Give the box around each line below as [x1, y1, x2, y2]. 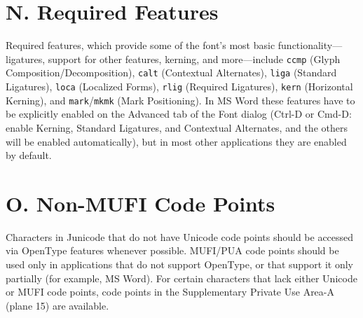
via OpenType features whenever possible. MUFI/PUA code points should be [6, 243, 339, 258]
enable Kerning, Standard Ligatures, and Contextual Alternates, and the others [6, 120, 348, 134]
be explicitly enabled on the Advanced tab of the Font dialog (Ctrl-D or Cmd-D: [6, 106, 352, 121]
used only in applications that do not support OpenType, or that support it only [6, 257, 353, 272]
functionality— [278, 38, 343, 53]
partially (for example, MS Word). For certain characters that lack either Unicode [6, 270, 357, 285]
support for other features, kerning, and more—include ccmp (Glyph [48, 51, 341, 66]
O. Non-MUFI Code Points [6, 188, 275, 217]
